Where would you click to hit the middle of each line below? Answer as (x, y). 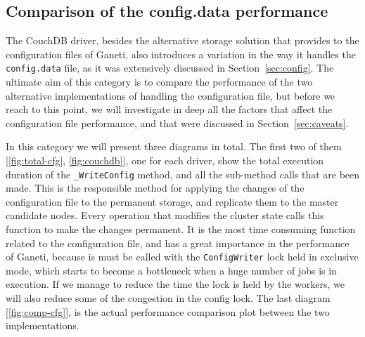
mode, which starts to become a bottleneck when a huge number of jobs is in (171, 270)
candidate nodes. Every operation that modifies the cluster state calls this (165, 215)
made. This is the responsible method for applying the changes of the (155, 188)
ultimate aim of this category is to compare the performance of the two (159, 82)
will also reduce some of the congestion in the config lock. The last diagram (168, 298)
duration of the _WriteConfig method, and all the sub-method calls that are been (183, 174)
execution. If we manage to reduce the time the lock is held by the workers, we (175, 284)
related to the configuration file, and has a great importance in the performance (178, 243)
